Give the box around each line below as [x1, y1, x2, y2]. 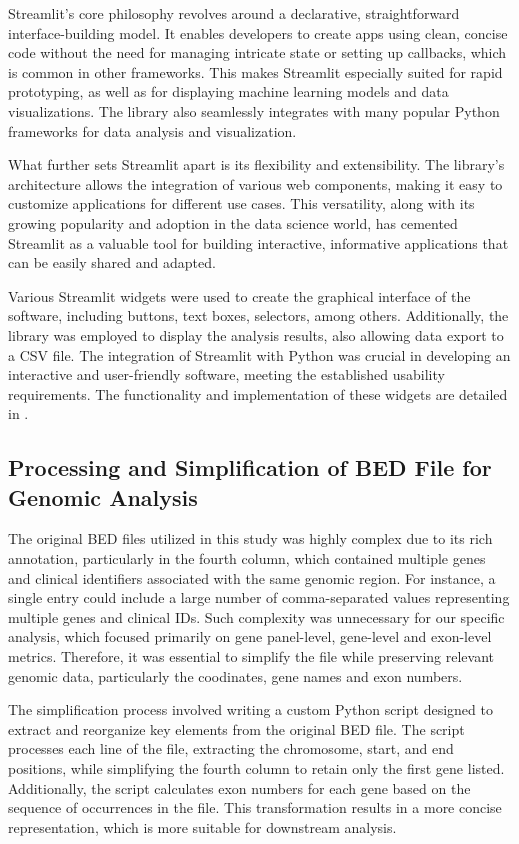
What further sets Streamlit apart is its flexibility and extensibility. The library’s [8, 154, 505, 175]
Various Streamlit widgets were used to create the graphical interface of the [8, 285, 471, 306]
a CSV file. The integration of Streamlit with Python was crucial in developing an [8, 344, 511, 365]
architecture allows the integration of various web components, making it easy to [8, 173, 503, 194]
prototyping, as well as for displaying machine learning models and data [8, 81, 449, 102]
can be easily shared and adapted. [8, 252, 216, 273]
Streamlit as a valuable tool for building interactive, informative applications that [8, 232, 509, 253]
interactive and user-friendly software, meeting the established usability [8, 364, 445, 385]
